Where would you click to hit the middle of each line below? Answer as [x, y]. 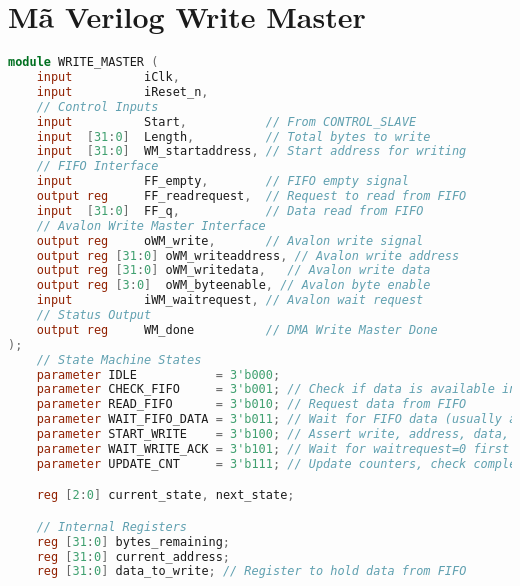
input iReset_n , [122, 91]
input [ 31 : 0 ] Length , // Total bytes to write [233, 136]
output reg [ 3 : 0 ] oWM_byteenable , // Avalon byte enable [233, 285]
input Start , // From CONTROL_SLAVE [226, 121]
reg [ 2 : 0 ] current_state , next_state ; [165, 495]
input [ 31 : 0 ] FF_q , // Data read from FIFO [230, 210]
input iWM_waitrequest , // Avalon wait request [230, 300]
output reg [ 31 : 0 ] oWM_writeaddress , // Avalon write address [248, 255]
